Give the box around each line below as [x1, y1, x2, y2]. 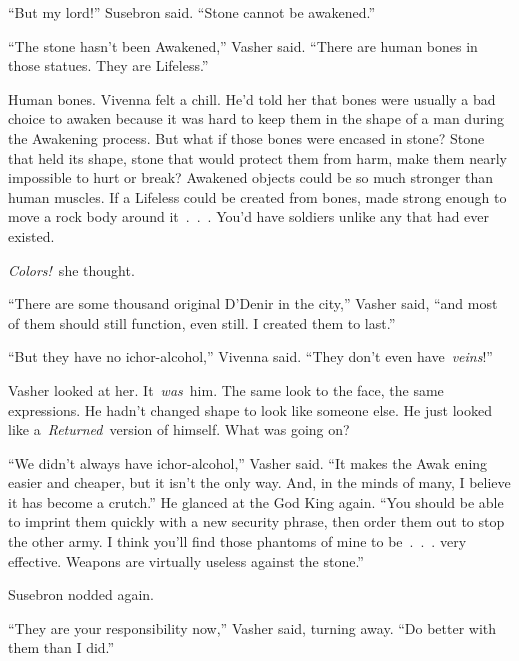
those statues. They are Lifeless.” [8, 55, 209, 76]
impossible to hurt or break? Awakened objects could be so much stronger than [8, 167, 494, 188]
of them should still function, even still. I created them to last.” [8, 312, 396, 333]
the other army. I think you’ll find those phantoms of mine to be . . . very [8, 531, 467, 552]
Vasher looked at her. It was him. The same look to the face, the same [8, 379, 444, 400]
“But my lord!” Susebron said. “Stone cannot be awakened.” [8, 2, 376, 22]
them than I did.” [8, 637, 115, 658]
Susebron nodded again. [8, 584, 154, 605]
